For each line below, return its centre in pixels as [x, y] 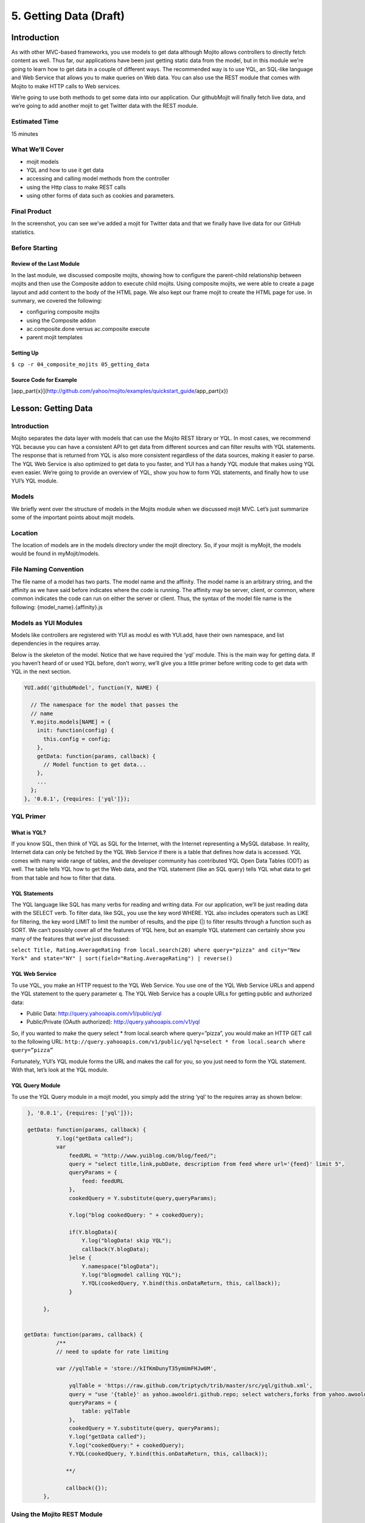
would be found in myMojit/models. [55, 554]
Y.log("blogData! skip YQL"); [127, 1241]
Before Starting [34, 248]
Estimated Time [35, 122]
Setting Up [25, 353]
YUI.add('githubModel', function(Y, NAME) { [92, 688]
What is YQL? [29, 832]
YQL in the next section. [41, 672]
